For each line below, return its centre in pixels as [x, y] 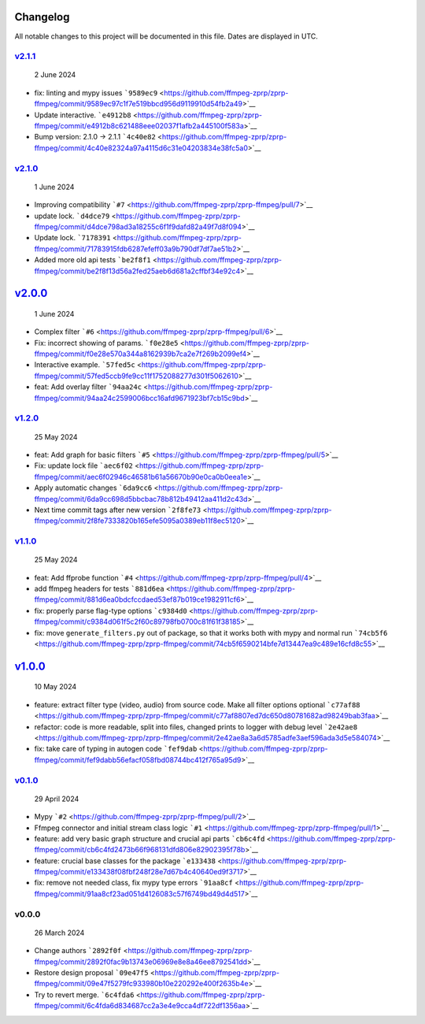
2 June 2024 [55, 75]
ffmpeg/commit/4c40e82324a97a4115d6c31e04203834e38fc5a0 [141, 148]
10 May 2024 [55, 687]
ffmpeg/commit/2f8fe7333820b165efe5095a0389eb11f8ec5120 [138, 521]
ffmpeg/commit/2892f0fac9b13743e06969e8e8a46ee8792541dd [141, 962]
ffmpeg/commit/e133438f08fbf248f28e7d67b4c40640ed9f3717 [139, 872]
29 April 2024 [57, 799]
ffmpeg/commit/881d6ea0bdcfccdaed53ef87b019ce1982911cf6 [137, 599]
